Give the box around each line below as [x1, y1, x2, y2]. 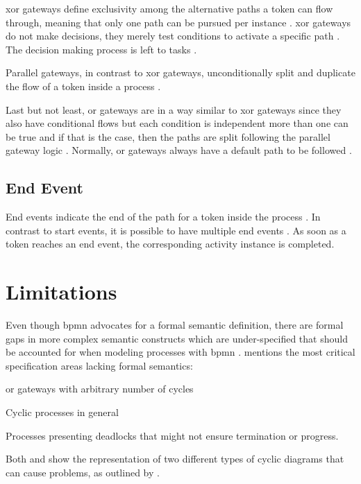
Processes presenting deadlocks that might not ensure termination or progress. [6, 428, 339, 442]
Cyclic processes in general [6, 405, 119, 420]
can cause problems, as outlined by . [6, 465, 160, 479]
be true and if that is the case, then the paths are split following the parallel [6, 129, 330, 144]
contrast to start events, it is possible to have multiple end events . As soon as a [6, 223, 346, 237]
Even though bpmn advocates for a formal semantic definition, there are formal [6, 318, 344, 332]
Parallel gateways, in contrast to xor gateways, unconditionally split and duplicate [6, 65, 355, 80]
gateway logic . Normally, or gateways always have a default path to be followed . [6, 143, 352, 157]
